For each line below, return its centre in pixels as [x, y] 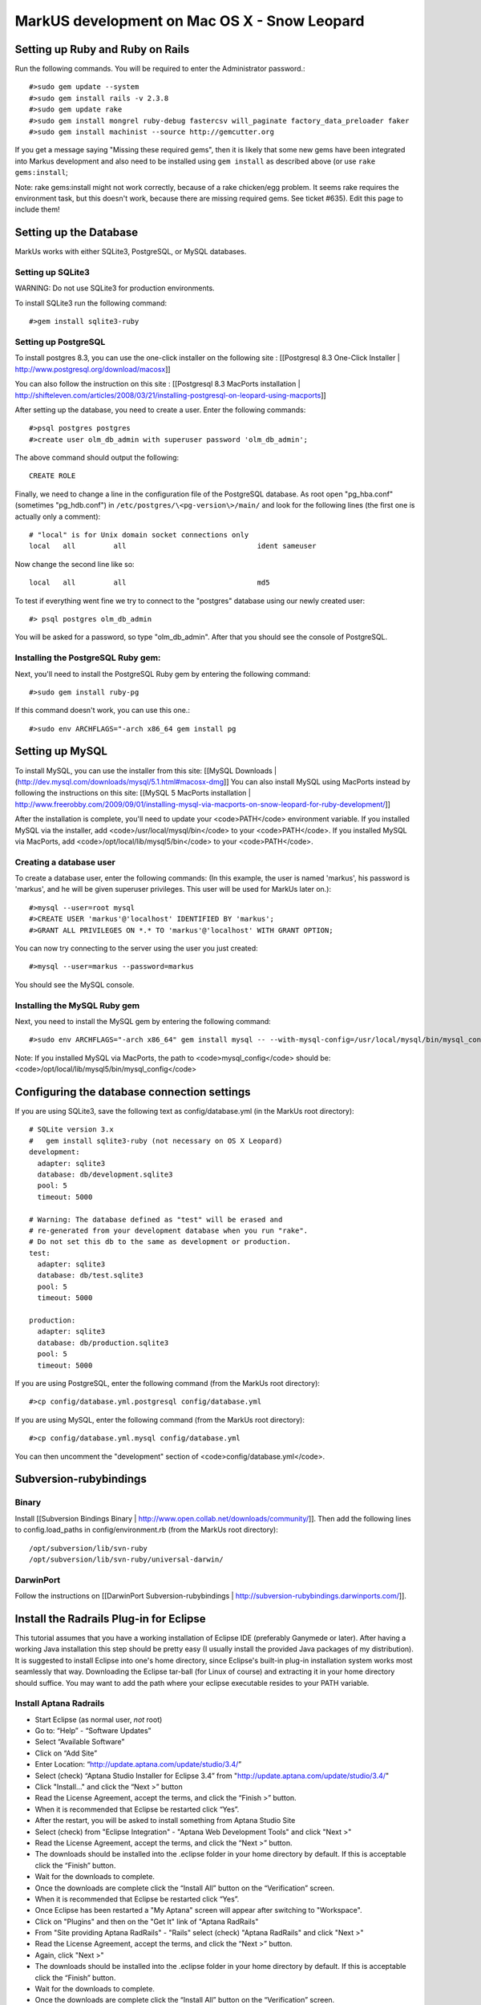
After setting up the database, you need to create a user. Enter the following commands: [160, 410]
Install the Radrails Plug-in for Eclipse [110, 1619]
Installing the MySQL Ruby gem [77, 1005]
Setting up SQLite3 [52, 273]
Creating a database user [65, 862]
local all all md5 [150, 583]
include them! [37, 209]
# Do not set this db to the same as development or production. [160, 1242]
